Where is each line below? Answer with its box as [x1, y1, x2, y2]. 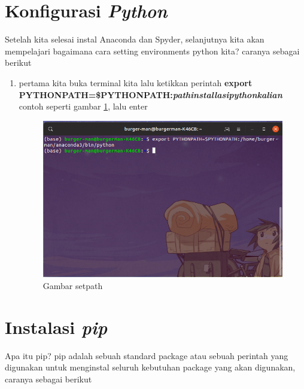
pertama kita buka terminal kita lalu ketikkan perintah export [19, 76, 253, 89]
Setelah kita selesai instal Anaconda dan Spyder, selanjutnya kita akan [5, 33, 265, 45]
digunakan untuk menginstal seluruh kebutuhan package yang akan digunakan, [5, 361, 296, 373]
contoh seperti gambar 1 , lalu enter [19, 100, 148, 113]
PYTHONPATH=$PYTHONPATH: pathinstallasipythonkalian [19, 88, 282, 101]
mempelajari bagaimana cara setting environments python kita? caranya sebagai [5, 44, 300, 57]
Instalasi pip [5, 314, 108, 339]
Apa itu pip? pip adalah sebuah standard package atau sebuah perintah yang [5, 349, 288, 361]
